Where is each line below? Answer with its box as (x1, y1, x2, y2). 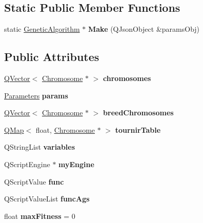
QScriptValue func (4, 176, 64, 187)
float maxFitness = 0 (4, 210, 75, 221)
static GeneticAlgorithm (4, 24, 80, 34)
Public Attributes (4, 49, 99, 65)
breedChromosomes (103, 107, 174, 118)
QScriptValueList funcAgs (4, 193, 90, 204)
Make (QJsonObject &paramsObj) (88, 24, 200, 34)
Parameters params (4, 90, 68, 100)
